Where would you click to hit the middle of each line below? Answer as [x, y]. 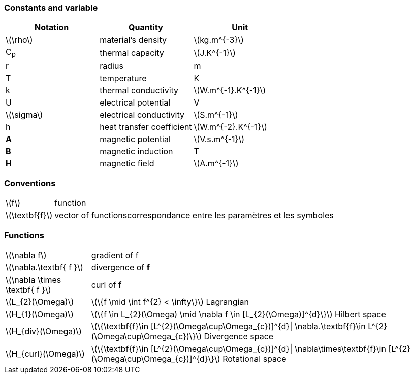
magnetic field [127, 163]
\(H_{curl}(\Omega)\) [45, 354]
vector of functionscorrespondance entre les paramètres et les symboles [194, 215]
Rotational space [254, 359]
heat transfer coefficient [146, 127]
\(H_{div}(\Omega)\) [44, 332]
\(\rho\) [19, 40]
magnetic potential [135, 139]
